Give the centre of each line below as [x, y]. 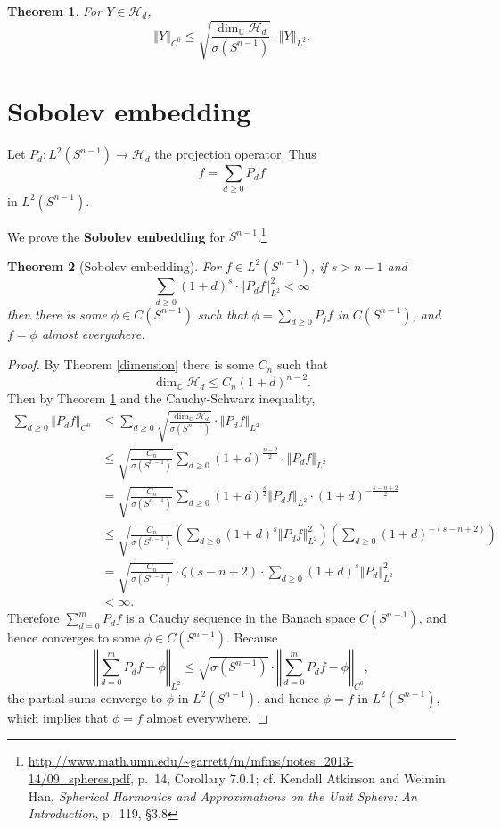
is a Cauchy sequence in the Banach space [241, 618]
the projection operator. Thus [235, 154]
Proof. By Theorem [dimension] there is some [131, 364]
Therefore [33, 618]
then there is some [57, 314]
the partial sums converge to [85, 697]
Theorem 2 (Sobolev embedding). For [114, 265]
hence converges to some [74, 638]
